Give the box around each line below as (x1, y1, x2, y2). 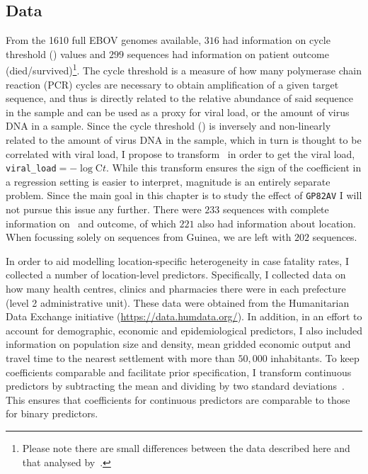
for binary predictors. (6, 406, 98, 421)
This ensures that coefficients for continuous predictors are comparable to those (6, 392, 350, 407)
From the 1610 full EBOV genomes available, (6, 33, 202, 47)
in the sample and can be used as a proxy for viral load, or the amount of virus (6, 104, 350, 119)
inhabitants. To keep (270, 351, 360, 366)
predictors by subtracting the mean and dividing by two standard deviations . (6, 378, 345, 393)
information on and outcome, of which (6, 215, 176, 230)
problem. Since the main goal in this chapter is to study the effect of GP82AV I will (6, 188, 362, 203)
